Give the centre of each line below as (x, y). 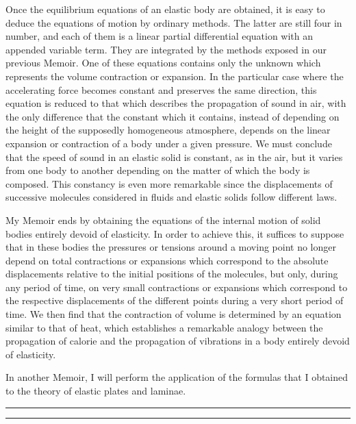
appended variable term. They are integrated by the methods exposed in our (166, 49)
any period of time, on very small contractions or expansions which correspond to (177, 287)
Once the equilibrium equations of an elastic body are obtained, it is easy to (165, 9)
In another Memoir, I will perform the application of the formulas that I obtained (177, 377)
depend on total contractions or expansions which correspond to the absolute (167, 260)
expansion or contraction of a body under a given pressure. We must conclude (169, 143)
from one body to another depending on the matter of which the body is (158, 170)
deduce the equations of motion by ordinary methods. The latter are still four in (174, 22)
